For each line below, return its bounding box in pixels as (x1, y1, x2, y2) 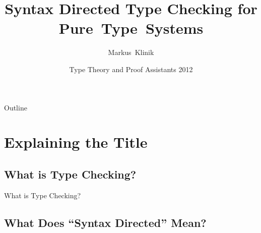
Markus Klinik (108, 47, 154, 57)
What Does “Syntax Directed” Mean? (4, 214, 207, 230)
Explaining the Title (4, 132, 148, 152)
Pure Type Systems (58, 18, 204, 38)
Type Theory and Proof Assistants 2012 (69, 64, 193, 74)
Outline (4, 102, 27, 112)
